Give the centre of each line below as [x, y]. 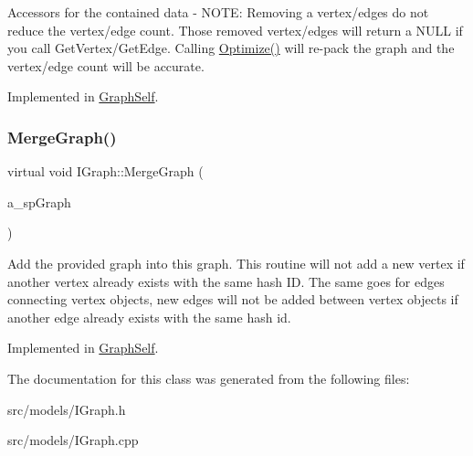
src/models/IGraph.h [67, 409]
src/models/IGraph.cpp [73, 440]
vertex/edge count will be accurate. [106, 65]
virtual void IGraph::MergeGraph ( [105, 171]
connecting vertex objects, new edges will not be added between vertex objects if [233, 299]
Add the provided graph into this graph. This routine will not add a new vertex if [236, 263]
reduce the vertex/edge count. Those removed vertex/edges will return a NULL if [235, 30]
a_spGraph [39, 201]
